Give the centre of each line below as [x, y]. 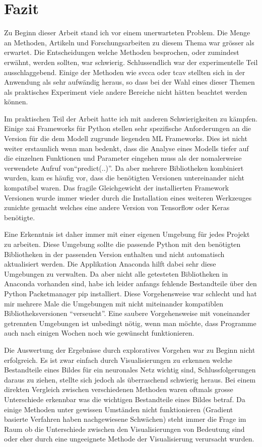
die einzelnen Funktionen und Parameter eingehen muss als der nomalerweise [123, 158]
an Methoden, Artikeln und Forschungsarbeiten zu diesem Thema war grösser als [129, 42]
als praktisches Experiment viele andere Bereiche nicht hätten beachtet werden [126, 91]
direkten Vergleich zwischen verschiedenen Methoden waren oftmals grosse [119, 389]
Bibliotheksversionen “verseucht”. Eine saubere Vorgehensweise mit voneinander [127, 313]
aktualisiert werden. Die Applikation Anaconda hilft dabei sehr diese [110, 264]
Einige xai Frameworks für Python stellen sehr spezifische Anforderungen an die [128, 128]
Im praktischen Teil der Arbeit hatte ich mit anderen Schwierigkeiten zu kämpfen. [131, 118]
